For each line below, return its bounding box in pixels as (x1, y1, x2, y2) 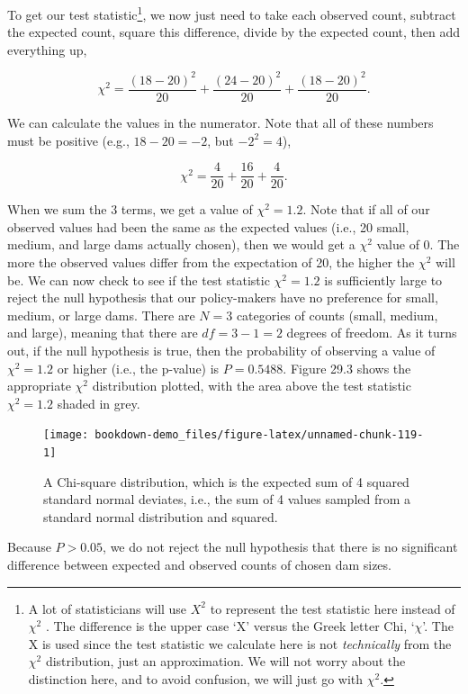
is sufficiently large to (324, 270, 443, 289)
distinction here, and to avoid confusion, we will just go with (28, 670, 364, 689)
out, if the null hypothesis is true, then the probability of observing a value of (7, 341, 436, 359)
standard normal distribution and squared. (43, 507, 278, 526)
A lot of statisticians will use (28, 599, 187, 617)
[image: (43, 428, 89, 442)
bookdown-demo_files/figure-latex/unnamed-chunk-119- (94, 428, 424, 442)
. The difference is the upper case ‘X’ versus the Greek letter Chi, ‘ (45, 617, 415, 635)
